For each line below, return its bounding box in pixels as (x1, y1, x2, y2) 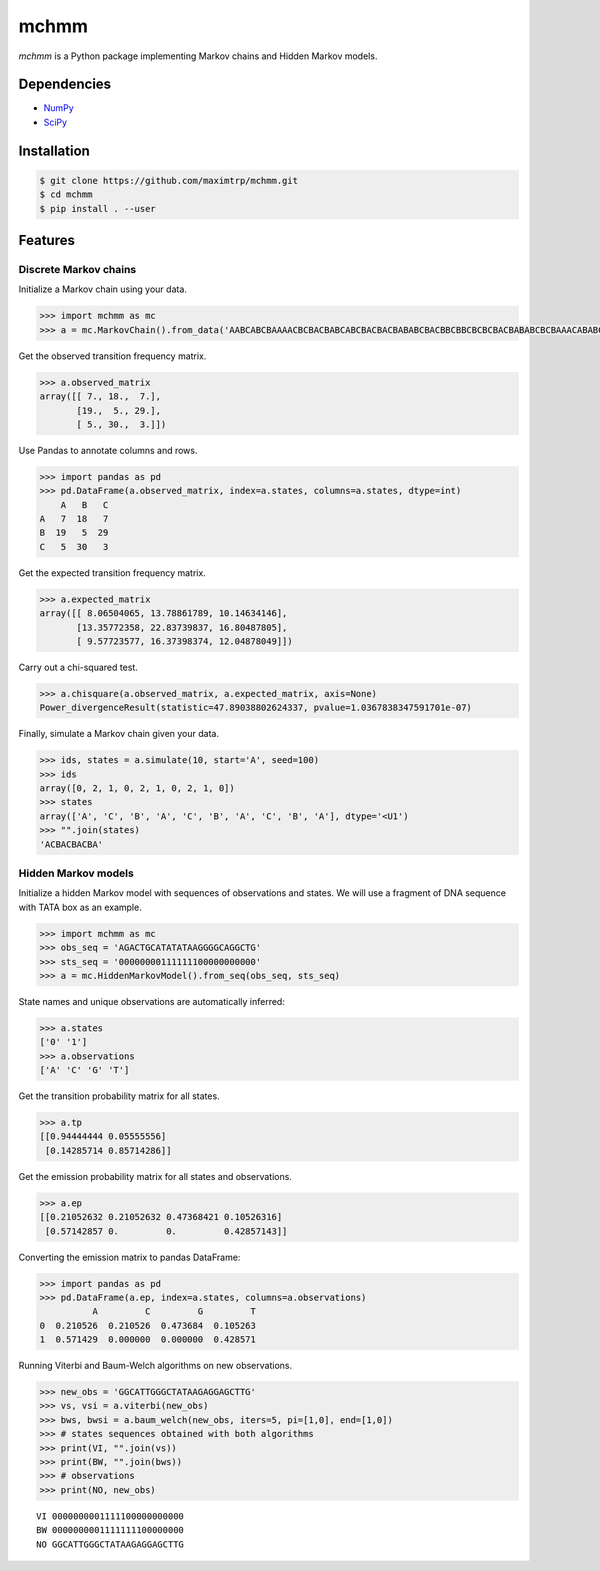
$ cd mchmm (39, 189, 93, 200)
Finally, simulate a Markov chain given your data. (18, 728, 220, 740)
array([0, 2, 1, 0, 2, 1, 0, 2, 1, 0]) (39, 783, 235, 794)
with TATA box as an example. (18, 901, 142, 913)
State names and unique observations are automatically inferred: (18, 995, 285, 1007)
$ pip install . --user (39, 203, 157, 214)
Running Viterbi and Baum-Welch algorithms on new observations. (18, 1360, 293, 1372)
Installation (18, 142, 90, 159)
